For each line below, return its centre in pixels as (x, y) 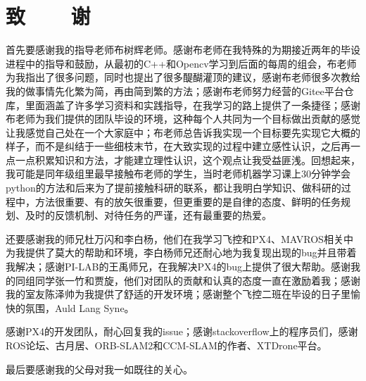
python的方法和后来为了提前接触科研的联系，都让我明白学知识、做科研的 (173, 188)
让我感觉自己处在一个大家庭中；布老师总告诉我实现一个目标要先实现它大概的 (183, 132)
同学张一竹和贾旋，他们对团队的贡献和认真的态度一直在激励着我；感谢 (197, 280)
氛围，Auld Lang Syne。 (80, 307)
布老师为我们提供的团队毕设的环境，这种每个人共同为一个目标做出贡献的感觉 (183, 119)
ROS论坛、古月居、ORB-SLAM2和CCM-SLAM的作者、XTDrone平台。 (166, 345)
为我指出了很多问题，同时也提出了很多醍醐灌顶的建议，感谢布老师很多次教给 (183, 77)
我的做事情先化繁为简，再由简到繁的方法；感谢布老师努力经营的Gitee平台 (175, 90)
